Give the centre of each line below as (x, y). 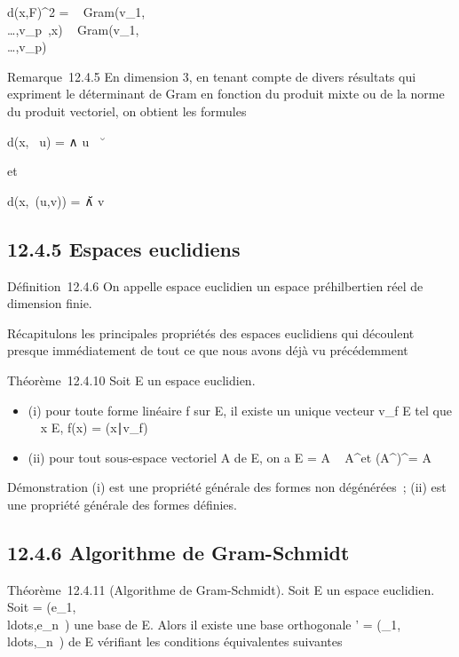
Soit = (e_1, (42, 607)
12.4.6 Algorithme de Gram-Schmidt (178, 552)
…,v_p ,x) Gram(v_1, (73, 29)
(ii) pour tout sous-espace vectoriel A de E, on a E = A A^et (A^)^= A (229, 457)
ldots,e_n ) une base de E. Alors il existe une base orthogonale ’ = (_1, (204, 624)
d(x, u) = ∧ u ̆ (56, 141)
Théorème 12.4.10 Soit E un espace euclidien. (131, 380)
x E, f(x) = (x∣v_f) (94, 427)
